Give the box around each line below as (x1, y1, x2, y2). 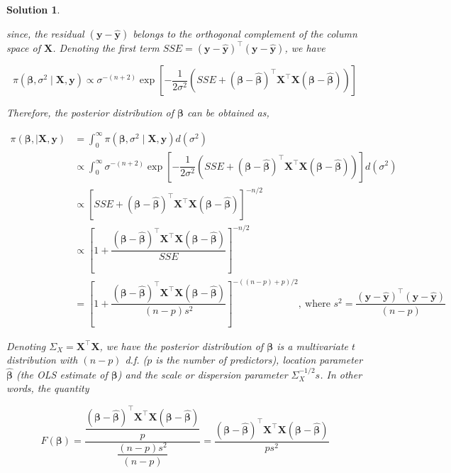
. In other (320, 366, 362, 381)
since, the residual (6, 26, 84, 40)
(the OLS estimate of (16, 366, 108, 381)
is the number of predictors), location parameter (155, 352, 363, 367)
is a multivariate (277, 338, 349, 353)
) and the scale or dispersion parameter (117, 366, 288, 381)
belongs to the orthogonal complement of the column (133, 26, 357, 40)
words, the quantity (6, 381, 89, 396)
